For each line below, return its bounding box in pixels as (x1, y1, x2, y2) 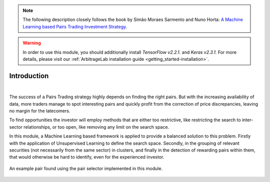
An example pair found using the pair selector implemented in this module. (9, 165, 162, 172)
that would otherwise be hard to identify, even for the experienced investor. (9, 154, 164, 160)
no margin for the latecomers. (9, 108, 70, 114)
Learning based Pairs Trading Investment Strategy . (22, 23, 127, 29)
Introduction (9, 71, 49, 80)
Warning (22, 40, 41, 46)
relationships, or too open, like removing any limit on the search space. (23, 124, 169, 130)
